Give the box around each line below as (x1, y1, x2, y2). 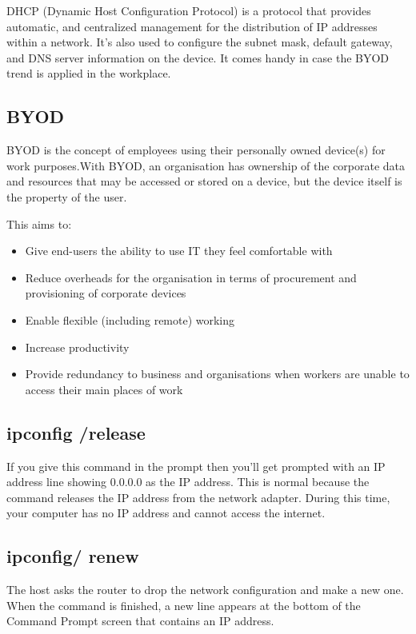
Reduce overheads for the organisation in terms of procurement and (25, 269, 357, 285)
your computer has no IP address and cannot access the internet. (6, 504, 326, 521)
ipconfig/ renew (6, 544, 139, 568)
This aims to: (6, 215, 72, 232)
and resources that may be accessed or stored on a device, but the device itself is (6, 173, 402, 189)
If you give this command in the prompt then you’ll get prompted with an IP (6, 457, 386, 474)
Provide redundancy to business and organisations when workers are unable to (25, 365, 410, 382)
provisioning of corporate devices (25, 285, 186, 301)
